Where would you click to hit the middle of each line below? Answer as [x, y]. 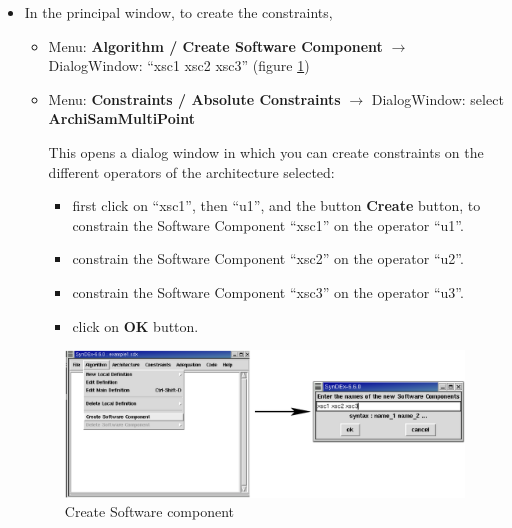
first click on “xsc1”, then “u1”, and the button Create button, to [276, 205]
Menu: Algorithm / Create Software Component [215, 45]
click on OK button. [135, 325]
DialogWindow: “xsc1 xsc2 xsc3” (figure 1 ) [179, 65]
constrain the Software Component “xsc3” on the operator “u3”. [268, 291]
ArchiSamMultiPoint [121, 118]
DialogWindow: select [437, 98]
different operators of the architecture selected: [191, 171]
